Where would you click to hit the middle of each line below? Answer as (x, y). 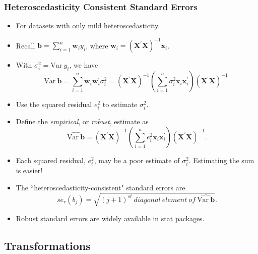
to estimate (120, 104)
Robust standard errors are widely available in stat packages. (110, 218)
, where (97, 45)
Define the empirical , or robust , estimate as (82, 121)
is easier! (29, 170)
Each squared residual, (51, 160)
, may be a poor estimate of (137, 160)
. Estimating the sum (221, 160)
